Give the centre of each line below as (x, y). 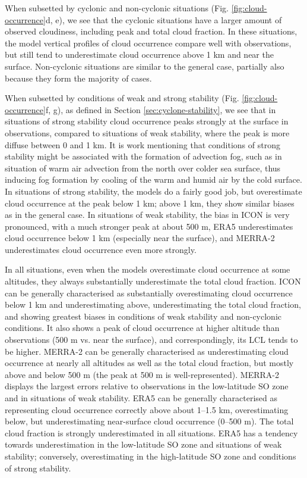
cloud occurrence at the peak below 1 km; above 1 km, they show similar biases (150, 203)
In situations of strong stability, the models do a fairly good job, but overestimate (153, 191)
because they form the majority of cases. (78, 78)
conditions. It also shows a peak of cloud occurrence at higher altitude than (142, 328)
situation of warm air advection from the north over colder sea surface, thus (143, 168)
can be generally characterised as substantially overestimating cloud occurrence (149, 293)
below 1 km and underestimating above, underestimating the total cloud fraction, (153, 304)
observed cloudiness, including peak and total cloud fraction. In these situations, (151, 31)
